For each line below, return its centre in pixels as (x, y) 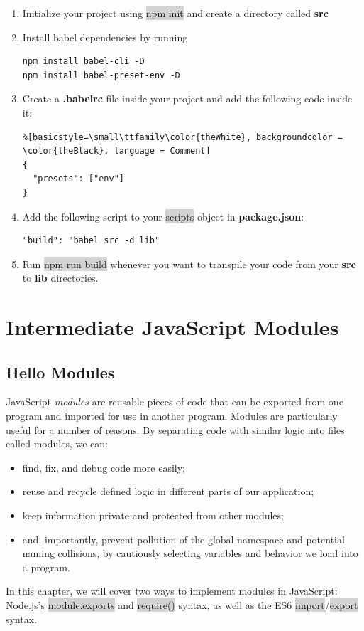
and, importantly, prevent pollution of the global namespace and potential (183, 539)
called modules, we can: (57, 444)
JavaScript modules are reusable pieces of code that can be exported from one (175, 402)
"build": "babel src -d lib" (91, 241)
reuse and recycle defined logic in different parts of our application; (168, 491)
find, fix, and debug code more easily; (104, 467)
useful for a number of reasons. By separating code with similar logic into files (175, 429)
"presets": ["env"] (78, 179)
